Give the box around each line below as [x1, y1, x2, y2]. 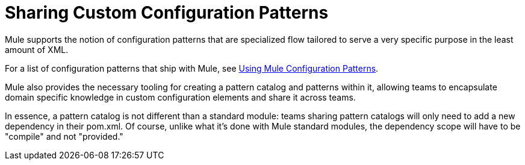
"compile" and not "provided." [5, 131, 123, 142]
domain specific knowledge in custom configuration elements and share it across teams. [5, 92, 356, 102]
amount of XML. [5, 44, 69, 55]
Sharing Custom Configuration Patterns [5, 2, 329, 23]
